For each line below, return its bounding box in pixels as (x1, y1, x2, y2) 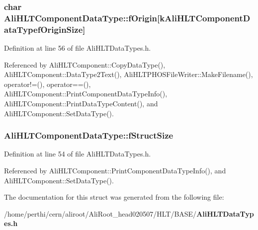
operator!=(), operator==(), (4, 78, 91, 89)
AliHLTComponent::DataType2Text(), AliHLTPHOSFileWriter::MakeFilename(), (4, 69, 253, 79)
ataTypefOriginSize (4, 23, 83, 35)
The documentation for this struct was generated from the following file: (4, 192, 224, 202)
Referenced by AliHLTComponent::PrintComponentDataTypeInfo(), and (4, 165, 226, 176)
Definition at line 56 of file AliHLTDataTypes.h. (4, 43, 151, 53)
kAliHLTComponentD (160, 11, 251, 24)
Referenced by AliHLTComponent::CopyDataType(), (4, 59, 166, 70)
